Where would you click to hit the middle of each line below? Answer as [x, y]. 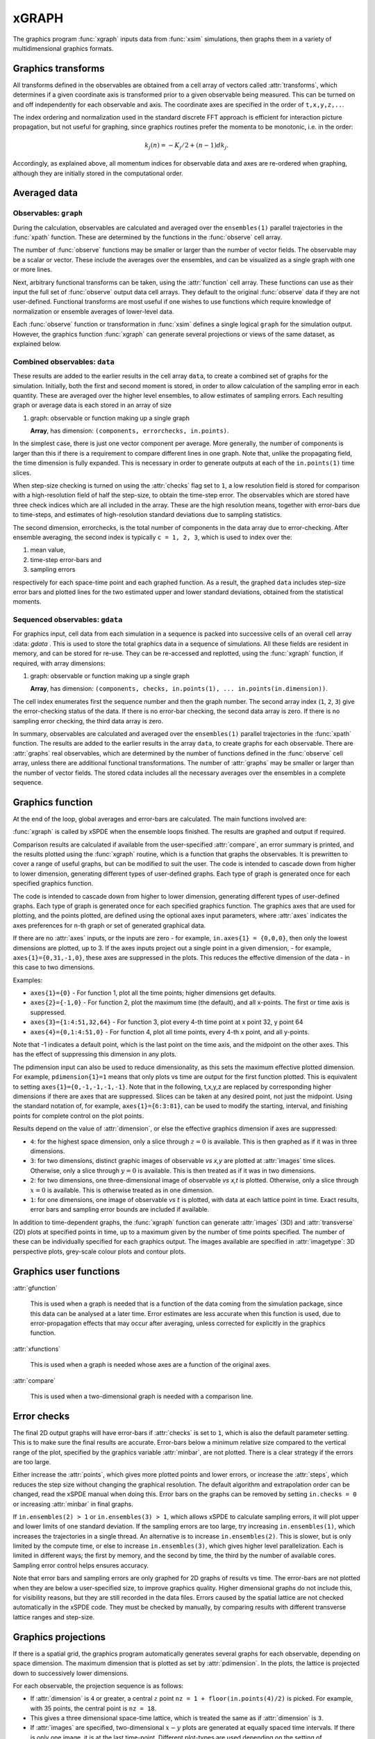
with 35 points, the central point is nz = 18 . [93, 1708]
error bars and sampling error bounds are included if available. [120, 1210]
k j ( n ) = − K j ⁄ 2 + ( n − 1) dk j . [187, 146]
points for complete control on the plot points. [78, 1116]
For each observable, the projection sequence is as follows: [98, 1685]
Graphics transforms [59, 69]
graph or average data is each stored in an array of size [92, 405]
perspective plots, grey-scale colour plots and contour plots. [99, 1251]
